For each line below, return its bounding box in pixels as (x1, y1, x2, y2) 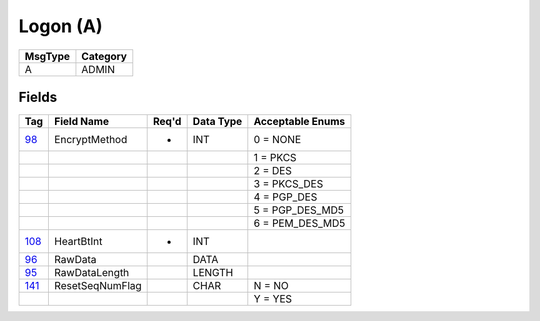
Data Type (192, 115, 243, 129)
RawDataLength (54, 266, 130, 280)
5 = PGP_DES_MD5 (253, 203, 344, 217)
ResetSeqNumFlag (54, 279, 142, 293)
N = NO (253, 279, 289, 293)
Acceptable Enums (253, 115, 346, 129)
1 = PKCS (253, 151, 297, 165)
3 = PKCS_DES (253, 177, 324, 191)
